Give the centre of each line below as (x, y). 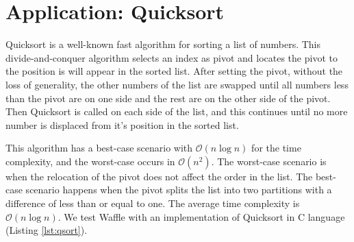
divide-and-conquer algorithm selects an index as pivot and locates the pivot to (172, 57)
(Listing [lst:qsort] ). (47, 230)
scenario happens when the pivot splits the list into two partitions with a (179, 190)
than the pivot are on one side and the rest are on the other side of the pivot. (168, 98)
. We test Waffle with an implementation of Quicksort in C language (201, 216)
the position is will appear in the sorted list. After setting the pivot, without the (174, 71)
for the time (276, 148)
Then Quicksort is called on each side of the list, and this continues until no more (177, 111)
